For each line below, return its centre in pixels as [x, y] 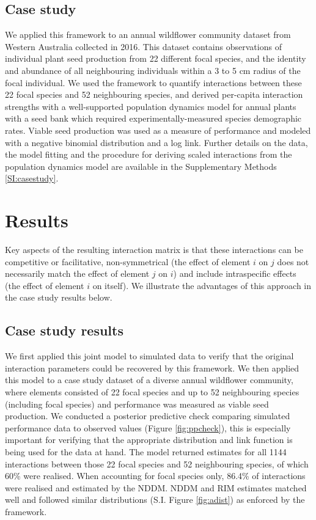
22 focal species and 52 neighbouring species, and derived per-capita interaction [154, 94]
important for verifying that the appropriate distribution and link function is [149, 440]
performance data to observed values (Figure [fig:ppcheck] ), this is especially [148, 427]
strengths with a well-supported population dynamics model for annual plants [151, 106]
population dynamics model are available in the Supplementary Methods [141, 166]
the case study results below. [59, 297]
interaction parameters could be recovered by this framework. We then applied [152, 368]
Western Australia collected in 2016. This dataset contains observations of [143, 46]
